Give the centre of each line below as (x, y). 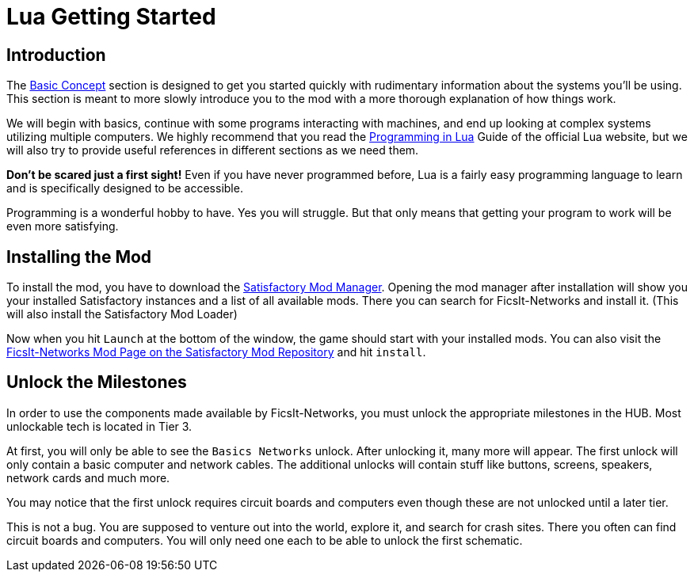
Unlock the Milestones (97, 382)
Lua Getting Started (111, 17)
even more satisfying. (63, 226)
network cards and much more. (88, 477)
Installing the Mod (79, 257)
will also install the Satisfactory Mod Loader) (122, 314)
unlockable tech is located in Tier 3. (99, 426)
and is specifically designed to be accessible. (125, 188)
